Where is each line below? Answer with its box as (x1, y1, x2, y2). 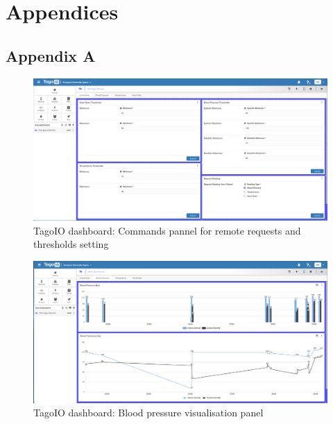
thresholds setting (33, 237, 109, 251)
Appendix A (6, 44, 96, 66)
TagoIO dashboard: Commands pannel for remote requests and (33, 223, 301, 237)
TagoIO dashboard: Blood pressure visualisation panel (33, 405, 264, 420)
